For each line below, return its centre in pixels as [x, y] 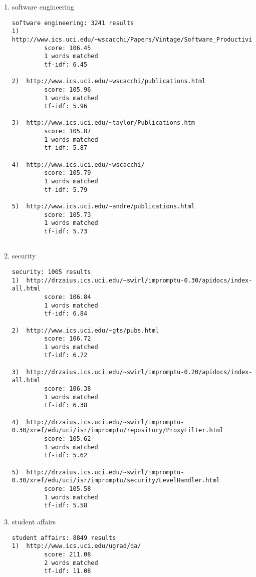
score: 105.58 [68, 489]
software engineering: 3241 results [73, 23]
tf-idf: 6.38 [66, 405]
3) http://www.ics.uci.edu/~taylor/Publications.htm [103, 123]
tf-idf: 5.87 [66, 148]
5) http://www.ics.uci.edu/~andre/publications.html [103, 207]
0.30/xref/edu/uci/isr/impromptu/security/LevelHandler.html [116, 481]
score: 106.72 [68, 339]
